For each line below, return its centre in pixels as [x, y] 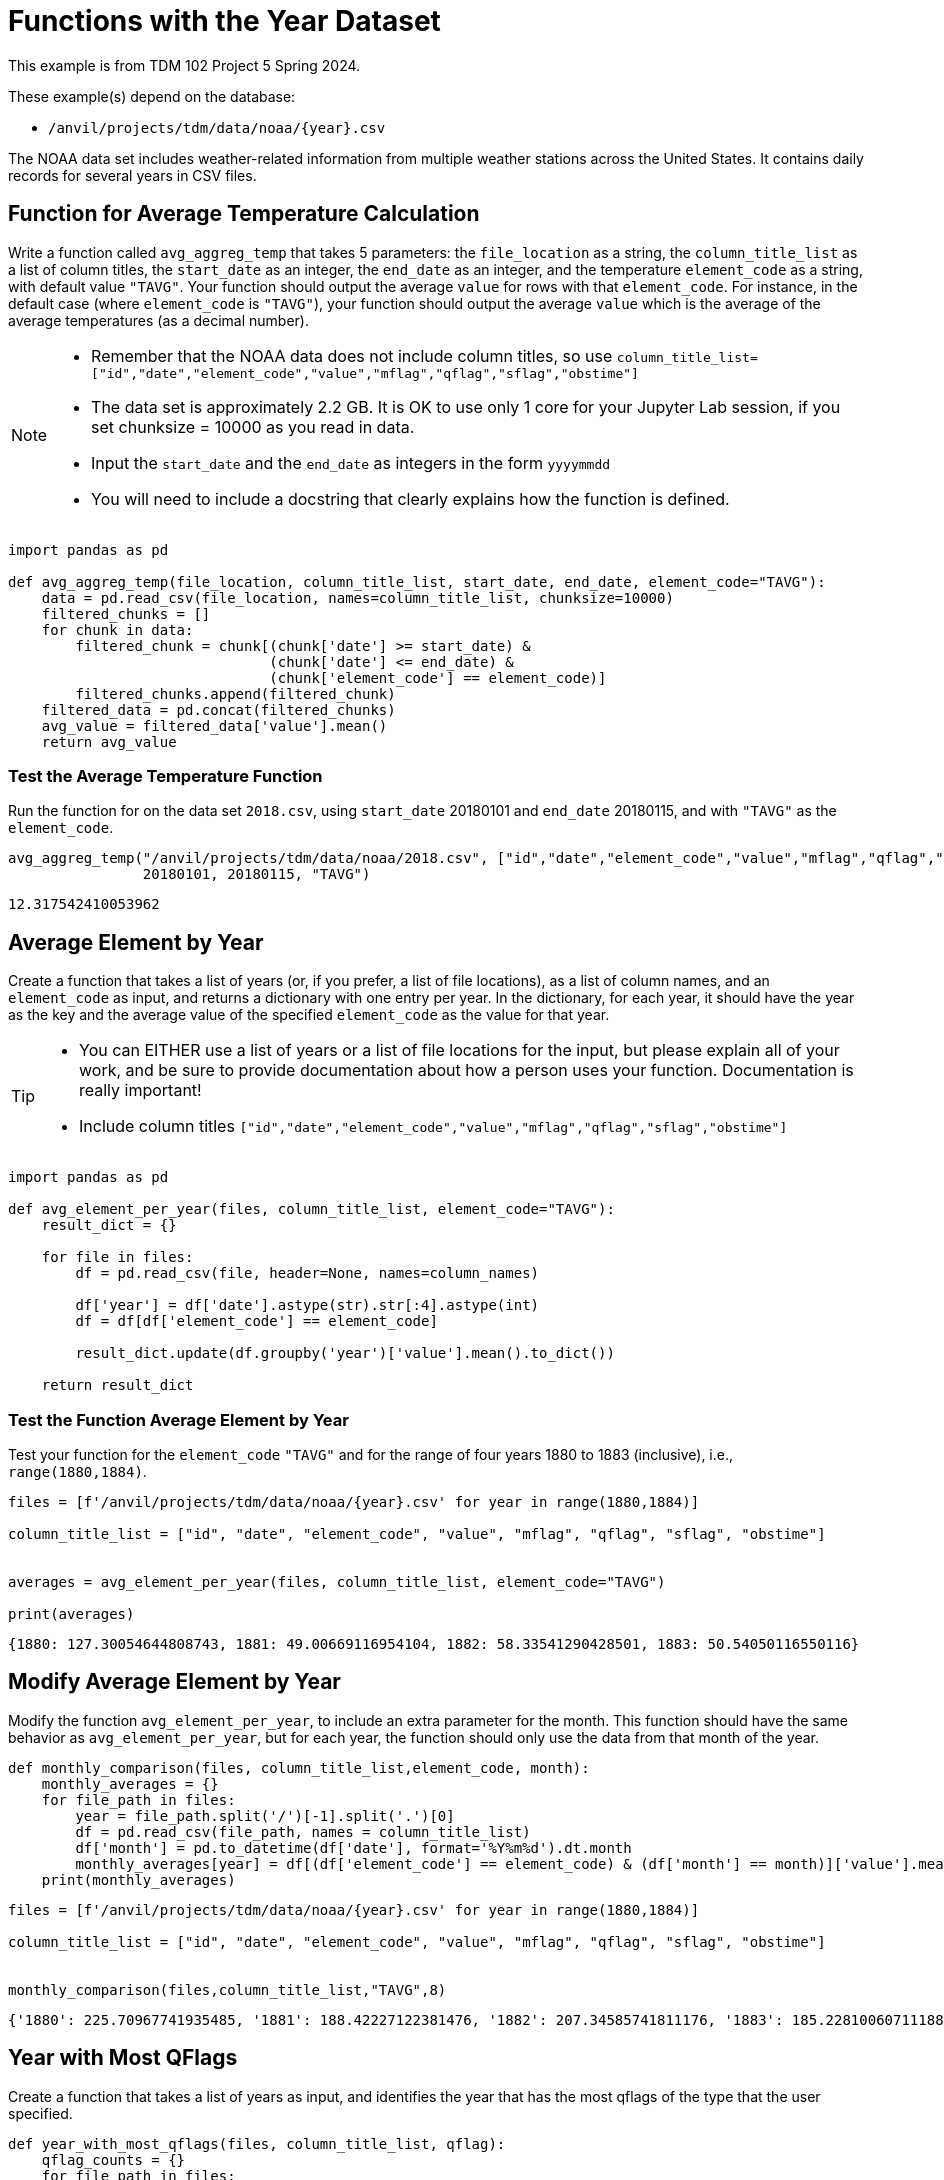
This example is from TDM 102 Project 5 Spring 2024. [184, 65]
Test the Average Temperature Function [165, 775]
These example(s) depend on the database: [152, 96]
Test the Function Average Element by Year [178, 1419]
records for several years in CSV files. [132, 175]
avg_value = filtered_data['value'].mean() [214, 725]
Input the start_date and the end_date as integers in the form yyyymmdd [351, 462]
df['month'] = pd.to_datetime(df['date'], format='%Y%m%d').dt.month [353, 1847]
